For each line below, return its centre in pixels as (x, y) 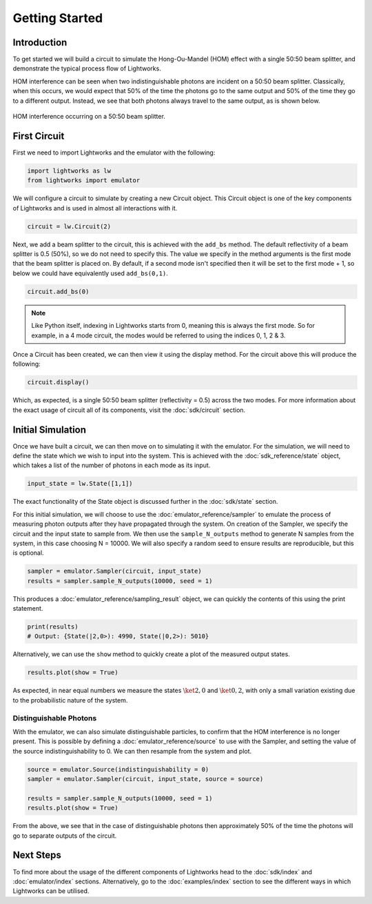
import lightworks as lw (69, 170)
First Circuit (39, 136)
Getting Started (58, 18)
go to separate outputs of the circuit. (65, 836)
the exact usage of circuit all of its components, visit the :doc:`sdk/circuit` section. (129, 410)
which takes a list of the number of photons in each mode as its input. (112, 465)
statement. (28, 609)
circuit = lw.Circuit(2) (69, 226)
